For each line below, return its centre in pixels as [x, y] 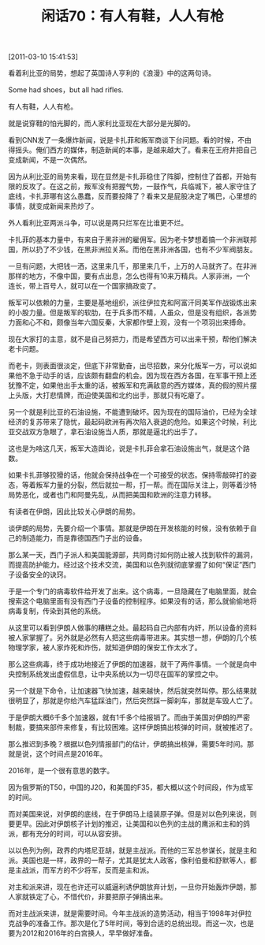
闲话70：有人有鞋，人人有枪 [132, 16]
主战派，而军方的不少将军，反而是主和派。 [84, 870]
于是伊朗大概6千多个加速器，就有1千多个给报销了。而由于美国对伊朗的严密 [129, 717]
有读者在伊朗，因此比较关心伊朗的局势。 [74, 512]
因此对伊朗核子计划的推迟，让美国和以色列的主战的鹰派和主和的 [139, 824]
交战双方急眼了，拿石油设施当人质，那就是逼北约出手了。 [108, 432]
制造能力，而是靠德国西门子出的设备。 [84, 538]
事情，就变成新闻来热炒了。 [53, 206]
